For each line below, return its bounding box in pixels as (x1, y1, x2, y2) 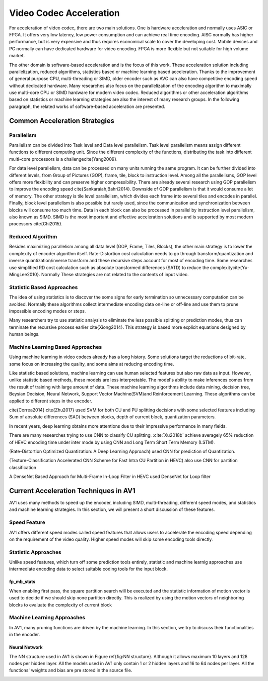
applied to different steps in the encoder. (9, 398, 93, 404)
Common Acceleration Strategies (9, 116, 115, 125)
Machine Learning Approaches (9, 614, 85, 621)
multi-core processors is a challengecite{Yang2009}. (9, 156, 118, 162)
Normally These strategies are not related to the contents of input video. (41, 272, 189, 277)
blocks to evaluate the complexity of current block (9, 602, 112, 608)
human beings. (9, 331, 40, 337)
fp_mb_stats (9, 579, 36, 584)
